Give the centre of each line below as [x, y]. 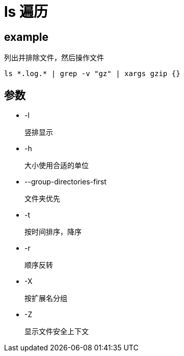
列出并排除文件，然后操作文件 [54, 58]
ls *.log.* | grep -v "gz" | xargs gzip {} [92, 74]
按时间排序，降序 [53, 232]
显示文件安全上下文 [57, 332]
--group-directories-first [65, 182]
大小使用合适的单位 [57, 166]
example [27, 37]
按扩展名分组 [46, 299]
